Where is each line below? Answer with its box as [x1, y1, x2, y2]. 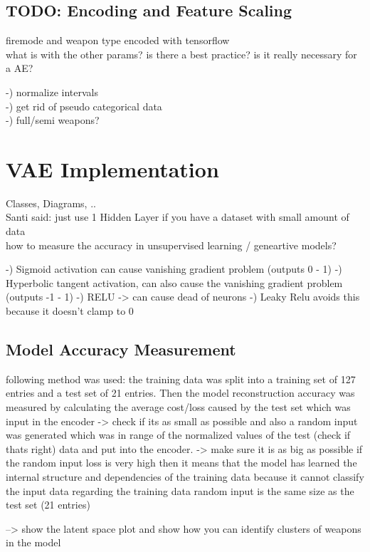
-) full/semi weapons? [6, 113, 100, 127]
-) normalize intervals [6, 84, 99, 99]
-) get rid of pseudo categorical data [6, 98, 162, 113]
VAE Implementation [6, 154, 219, 183]
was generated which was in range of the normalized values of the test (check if [6, 427, 351, 442]
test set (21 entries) [6, 497, 90, 512]
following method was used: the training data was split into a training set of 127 [6, 371, 356, 386]
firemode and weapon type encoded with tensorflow [6, 33, 230, 48]
